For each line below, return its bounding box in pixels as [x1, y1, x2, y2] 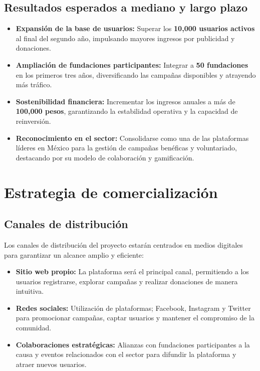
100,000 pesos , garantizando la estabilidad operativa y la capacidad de [16, 106, 238, 116]
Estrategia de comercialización [4, 181, 218, 202]
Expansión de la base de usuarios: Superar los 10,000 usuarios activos [16, 23, 255, 34]
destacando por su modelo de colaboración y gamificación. [16, 152, 194, 162]
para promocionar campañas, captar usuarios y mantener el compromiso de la [16, 312, 254, 323]
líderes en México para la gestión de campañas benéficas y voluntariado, [16, 142, 237, 153]
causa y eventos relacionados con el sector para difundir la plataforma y [16, 349, 236, 359]
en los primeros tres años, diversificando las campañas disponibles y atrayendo [16, 69, 256, 80]
